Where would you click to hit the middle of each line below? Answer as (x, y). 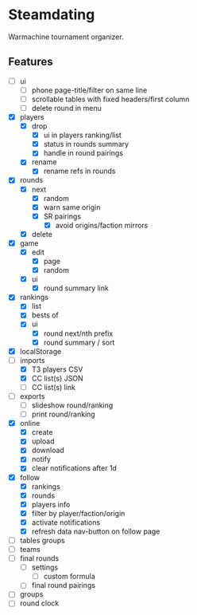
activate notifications (66, 522)
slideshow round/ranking (72, 405)
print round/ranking (63, 414)
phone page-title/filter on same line (89, 90)
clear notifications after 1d (74, 468)
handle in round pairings (83, 153)
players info (51, 504)
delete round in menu (66, 108)
